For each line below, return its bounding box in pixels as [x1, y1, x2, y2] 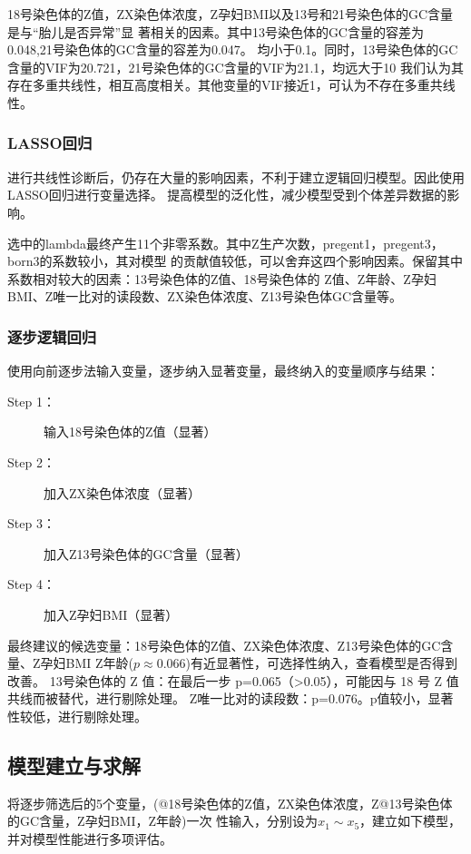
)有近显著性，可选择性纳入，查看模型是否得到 [185, 653, 458, 672]
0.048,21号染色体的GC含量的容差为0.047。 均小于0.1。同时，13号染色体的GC [7, 40, 458, 59]
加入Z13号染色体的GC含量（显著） [44, 544, 249, 563]
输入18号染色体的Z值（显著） [44, 422, 217, 441]
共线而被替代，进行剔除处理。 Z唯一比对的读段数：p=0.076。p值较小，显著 [7, 689, 454, 708]
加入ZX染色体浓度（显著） [44, 483, 201, 502]
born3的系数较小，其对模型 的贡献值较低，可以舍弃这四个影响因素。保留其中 [7, 251, 464, 270]
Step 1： [7, 391, 55, 410]
